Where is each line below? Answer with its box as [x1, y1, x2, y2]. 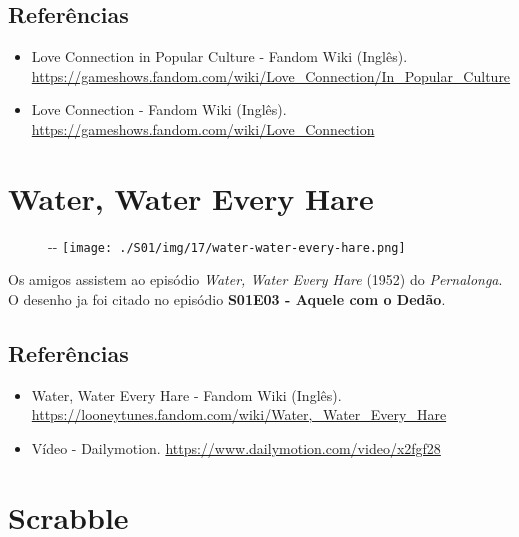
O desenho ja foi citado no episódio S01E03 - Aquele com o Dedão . [8, 288, 446, 309]
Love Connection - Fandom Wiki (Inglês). [31, 99, 287, 120]
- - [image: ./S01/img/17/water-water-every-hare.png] [48, 235, 406, 256]
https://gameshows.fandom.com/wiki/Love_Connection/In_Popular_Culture [31, 65, 511, 86]
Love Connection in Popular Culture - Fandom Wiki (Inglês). [31, 46, 408, 67]
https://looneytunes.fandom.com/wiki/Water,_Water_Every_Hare [31, 404, 447, 425]
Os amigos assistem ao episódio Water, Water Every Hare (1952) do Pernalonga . [8, 269, 503, 290]
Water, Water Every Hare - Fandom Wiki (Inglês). [31, 384, 342, 405]
